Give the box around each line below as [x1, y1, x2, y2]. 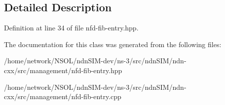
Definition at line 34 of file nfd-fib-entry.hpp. [4, 23, 139, 33]
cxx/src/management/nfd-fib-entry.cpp [4, 91, 121, 102]
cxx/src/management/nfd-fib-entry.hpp [4, 65, 122, 75]
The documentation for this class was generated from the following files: [4, 39, 222, 49]
